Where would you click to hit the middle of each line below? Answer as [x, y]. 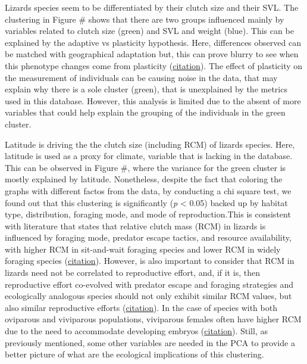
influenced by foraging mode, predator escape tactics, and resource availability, [148, 237]
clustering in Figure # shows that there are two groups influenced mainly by [145, 19]
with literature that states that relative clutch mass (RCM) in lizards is [135, 225]
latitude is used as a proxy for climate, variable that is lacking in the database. [149, 156]
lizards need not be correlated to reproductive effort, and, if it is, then [132, 273]
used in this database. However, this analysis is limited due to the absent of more [153, 100]
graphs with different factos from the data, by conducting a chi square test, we [148, 190]
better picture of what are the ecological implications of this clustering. [134, 354]
